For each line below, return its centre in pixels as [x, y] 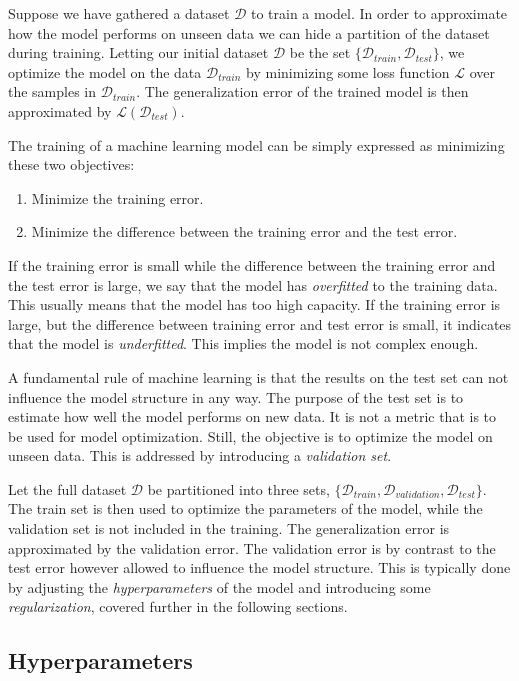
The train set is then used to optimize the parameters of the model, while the [245, 508]
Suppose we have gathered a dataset [119, 13]
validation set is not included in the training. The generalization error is [229, 528]
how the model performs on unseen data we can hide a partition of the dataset [249, 32]
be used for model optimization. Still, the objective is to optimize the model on [250, 435]
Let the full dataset [67, 488]
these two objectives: [71, 164]
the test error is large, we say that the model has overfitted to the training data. [253, 284]
